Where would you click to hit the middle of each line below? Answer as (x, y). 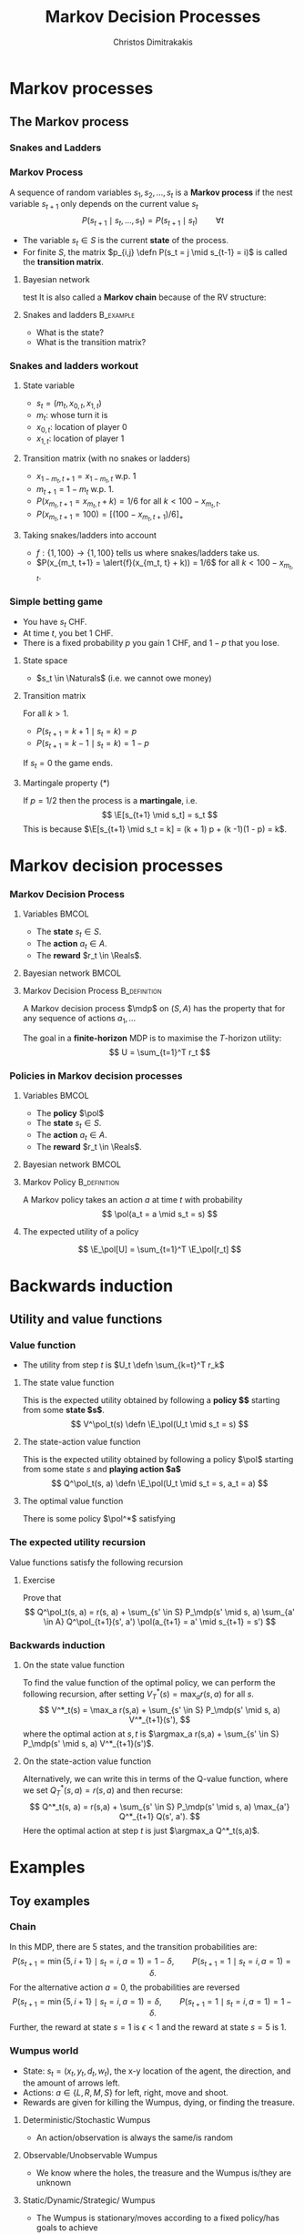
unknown (53, 2182)
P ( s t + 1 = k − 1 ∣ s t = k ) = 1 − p (93, 744)
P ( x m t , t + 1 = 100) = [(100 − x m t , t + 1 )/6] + (110, 516)
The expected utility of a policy (81, 1231)
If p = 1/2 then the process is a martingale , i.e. (110, 800)
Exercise (39, 1580)
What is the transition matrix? (91, 342)
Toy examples (50, 1901)
